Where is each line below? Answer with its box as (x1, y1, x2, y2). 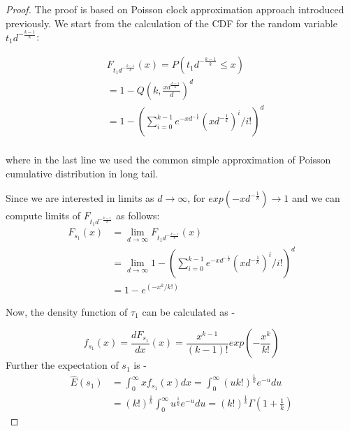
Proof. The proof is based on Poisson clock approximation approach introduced (6, 2, 344, 16)
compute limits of (6, 208, 81, 223)
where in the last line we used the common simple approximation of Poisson (6, 152, 331, 167)
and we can (292, 191, 340, 205)
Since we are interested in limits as (6, 191, 154, 205)
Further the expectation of (6, 358, 119, 372)
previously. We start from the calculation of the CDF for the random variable (6, 15, 337, 30)
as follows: (116, 208, 160, 223)
